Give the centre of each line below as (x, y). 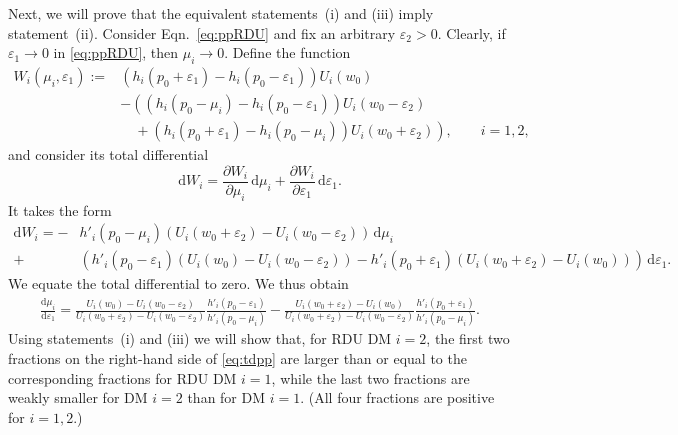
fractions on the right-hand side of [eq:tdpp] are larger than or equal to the (237, 358)
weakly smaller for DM (78, 397)
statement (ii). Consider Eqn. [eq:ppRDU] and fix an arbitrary (202, 32)
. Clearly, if (471, 32)
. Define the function (287, 52)
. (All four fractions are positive (397, 397)
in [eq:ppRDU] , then (116, 52)
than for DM (226, 397)
